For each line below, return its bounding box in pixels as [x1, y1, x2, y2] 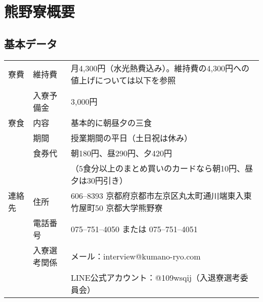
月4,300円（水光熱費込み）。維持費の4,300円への [71, 62, 249, 74]
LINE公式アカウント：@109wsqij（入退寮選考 [71, 271, 240, 283]
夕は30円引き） [71, 174, 128, 186]
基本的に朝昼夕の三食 [71, 116, 152, 128]
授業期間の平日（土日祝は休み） [71, 132, 193, 144]
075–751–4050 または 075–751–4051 [71, 223, 198, 235]
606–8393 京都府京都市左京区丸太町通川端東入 [71, 189, 244, 201]
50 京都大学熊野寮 [95, 201, 163, 213]
